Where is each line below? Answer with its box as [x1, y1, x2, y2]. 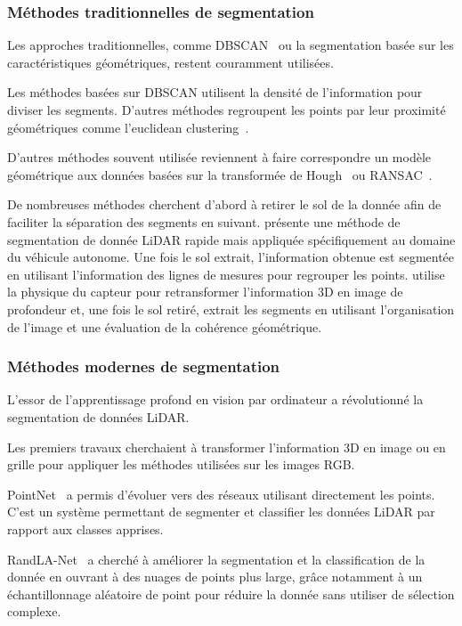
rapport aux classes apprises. [7, 519, 164, 538]
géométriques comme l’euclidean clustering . [7, 118, 249, 136]
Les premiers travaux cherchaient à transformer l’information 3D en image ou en [7, 437, 446, 456]
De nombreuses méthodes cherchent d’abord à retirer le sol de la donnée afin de [7, 195, 442, 214]
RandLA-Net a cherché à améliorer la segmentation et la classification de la [7, 549, 426, 568]
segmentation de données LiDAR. [7, 407, 190, 426]
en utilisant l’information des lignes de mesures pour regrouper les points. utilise [7, 264, 445, 283]
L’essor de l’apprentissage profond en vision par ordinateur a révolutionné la [7, 390, 424, 409]
